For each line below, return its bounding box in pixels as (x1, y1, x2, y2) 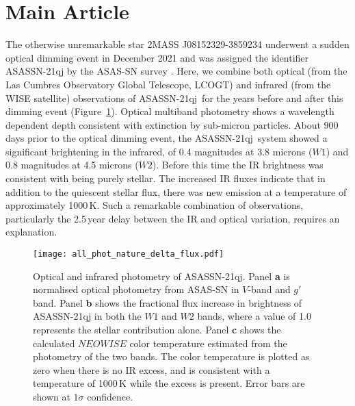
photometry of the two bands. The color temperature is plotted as (33, 349, 310, 364)
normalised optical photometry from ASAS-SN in (33, 282, 239, 296)
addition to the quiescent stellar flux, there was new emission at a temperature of (5, 184, 347, 199)
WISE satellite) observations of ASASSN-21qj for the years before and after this (5, 90, 343, 105)
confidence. (87, 390, 133, 404)
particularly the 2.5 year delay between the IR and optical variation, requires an (5, 211, 340, 225)
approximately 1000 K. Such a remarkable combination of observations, (5, 198, 304, 212)
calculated (33, 335, 75, 350)
